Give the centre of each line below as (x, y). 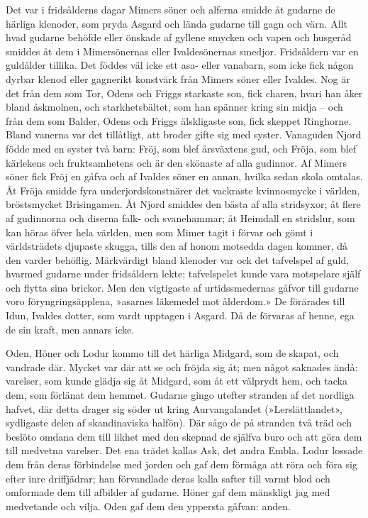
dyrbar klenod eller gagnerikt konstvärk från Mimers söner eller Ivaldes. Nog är (178, 78)
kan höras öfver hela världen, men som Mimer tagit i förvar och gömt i (160, 232)
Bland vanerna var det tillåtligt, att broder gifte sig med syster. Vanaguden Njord (184, 134)
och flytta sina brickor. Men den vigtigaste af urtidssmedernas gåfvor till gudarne (182, 287)
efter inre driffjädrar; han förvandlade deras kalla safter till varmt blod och (168, 478)
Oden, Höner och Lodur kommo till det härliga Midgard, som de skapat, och (172, 353)
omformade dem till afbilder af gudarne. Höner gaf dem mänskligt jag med (168, 492)
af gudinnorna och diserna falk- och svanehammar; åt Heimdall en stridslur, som (180, 217)
